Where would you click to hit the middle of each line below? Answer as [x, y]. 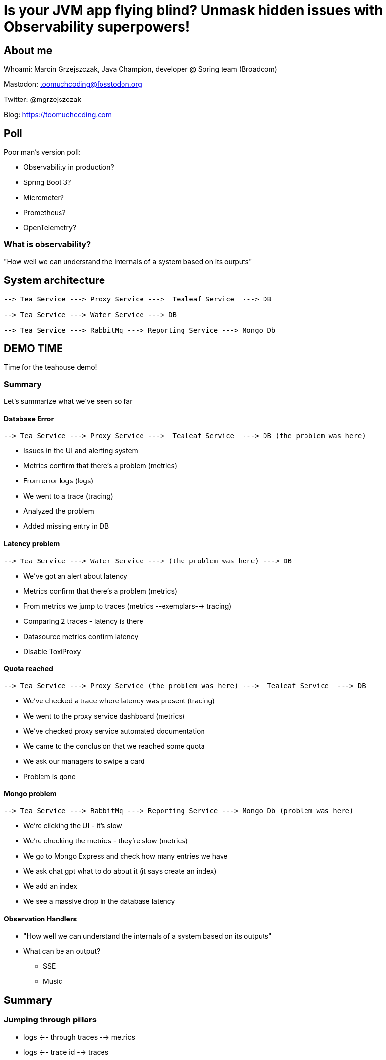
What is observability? [48, 245]
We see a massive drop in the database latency [99, 901]
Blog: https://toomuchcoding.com [58, 115]
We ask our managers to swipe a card [84, 761]
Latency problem [32, 544]
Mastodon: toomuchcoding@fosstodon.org [73, 84]
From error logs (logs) [59, 481]
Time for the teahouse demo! [51, 367]
